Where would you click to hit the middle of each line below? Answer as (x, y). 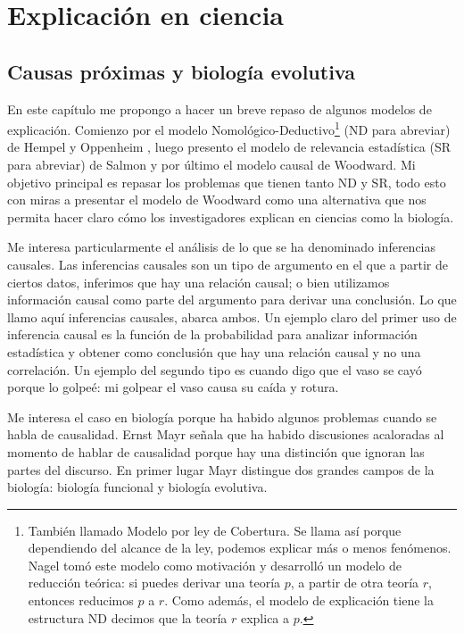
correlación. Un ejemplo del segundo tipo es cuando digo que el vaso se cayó (215, 369)
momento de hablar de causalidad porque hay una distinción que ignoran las (216, 451)
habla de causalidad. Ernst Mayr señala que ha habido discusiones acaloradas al (226, 434)
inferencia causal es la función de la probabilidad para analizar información (212, 334)
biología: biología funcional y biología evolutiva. (137, 487)
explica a (265, 617)
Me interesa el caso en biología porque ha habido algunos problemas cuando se (222, 416)
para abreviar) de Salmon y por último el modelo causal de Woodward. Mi (211, 165)
